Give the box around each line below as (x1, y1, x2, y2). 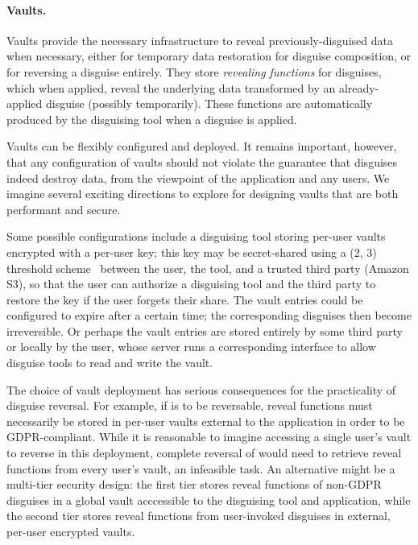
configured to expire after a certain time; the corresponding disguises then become (6, 307, 412, 324)
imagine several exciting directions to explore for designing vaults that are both (6, 185, 399, 202)
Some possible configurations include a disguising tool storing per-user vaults (6, 228, 386, 245)
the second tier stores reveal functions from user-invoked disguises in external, (6, 507, 391, 524)
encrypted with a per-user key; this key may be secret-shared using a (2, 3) (6, 243, 377, 260)
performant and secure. (6, 200, 121, 217)
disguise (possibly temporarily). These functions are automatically (46, 95, 373, 112)
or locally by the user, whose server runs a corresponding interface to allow (6, 338, 376, 355)
